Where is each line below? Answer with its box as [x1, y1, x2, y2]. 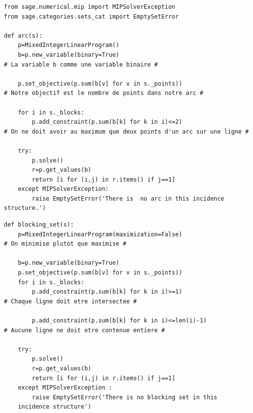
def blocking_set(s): [4, 221, 74, 229]
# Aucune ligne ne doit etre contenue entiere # [4, 326, 165, 334]
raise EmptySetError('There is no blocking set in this [32, 393, 217, 401]
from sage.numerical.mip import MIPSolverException [4, 3, 175, 10]
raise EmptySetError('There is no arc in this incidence [32, 195, 225, 202]
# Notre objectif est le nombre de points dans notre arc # [4, 90, 204, 97]
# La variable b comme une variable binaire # [4, 61, 158, 68]
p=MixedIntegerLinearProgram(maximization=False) [18, 230, 183, 238]
